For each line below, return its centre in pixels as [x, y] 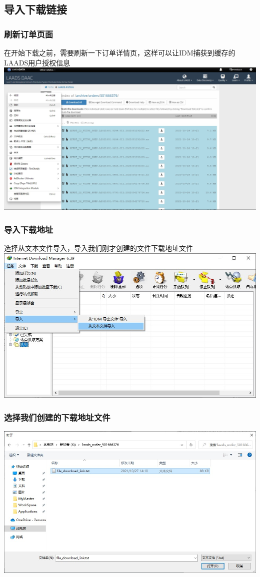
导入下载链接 [35, 9]
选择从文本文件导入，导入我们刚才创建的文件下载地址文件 [98, 248]
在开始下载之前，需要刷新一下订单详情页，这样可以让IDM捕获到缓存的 [120, 52]
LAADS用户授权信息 [37, 62]
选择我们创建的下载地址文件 [57, 417]
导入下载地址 [29, 229]
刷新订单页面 [29, 34]
